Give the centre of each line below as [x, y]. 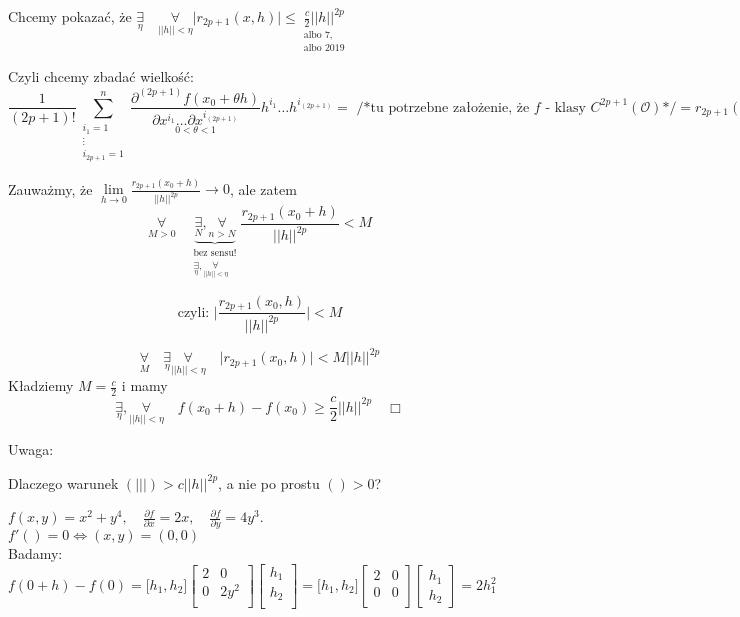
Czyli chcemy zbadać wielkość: [101, 76]
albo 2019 [324, 47]
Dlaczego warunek [63, 482]
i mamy [144, 385]
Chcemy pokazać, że [70, 16]
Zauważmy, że [50, 188]
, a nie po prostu [269, 482]
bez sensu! [215, 253]
